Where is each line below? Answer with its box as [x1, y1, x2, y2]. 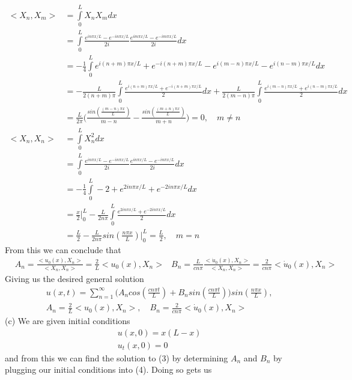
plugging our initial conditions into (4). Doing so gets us [5, 363, 212, 376]
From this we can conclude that [5, 243, 121, 256]
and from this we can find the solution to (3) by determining [5, 351, 228, 364]
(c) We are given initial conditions [5, 314, 130, 326]
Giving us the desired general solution [5, 272, 144, 284]
